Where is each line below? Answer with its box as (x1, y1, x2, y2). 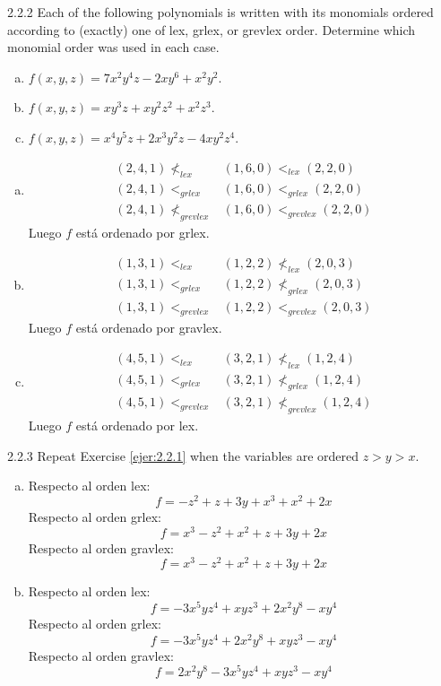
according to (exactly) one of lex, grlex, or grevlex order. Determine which (7, 20, 416, 39)
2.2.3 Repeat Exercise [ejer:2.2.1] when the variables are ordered (7, 446, 359, 465)
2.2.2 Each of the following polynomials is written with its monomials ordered (7, 3, 434, 21)
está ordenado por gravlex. (75, 318, 222, 337)
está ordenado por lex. (75, 416, 199, 435)
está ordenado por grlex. (75, 223, 210, 242)
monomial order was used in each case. (7, 38, 220, 56)
